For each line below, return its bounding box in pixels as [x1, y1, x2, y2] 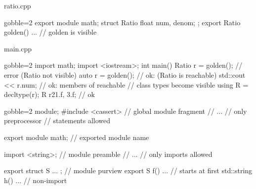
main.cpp [4, 43, 32, 53]
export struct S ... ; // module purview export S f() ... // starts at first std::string [4, 165, 253, 176]
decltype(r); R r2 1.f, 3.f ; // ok [4, 89, 95, 99]
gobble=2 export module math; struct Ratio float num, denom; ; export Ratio [4, 17, 241, 27]
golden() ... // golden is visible [4, 27, 97, 37]
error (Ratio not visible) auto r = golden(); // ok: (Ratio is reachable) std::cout [4, 69, 246, 80]
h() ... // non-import [4, 175, 67, 185]
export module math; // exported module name [4, 132, 149, 142]
